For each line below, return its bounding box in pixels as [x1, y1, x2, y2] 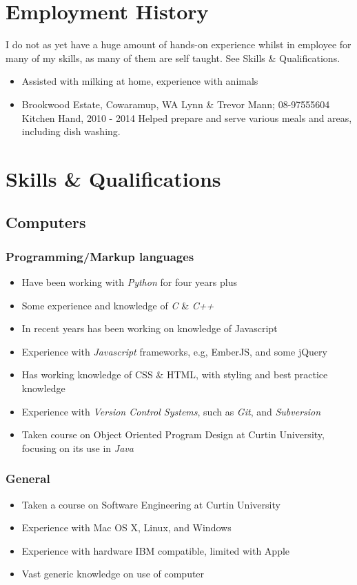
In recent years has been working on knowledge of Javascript [21, 321, 278, 336]
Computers [6, 212, 86, 233]
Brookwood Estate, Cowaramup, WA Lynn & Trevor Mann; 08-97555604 [21, 96, 330, 111]
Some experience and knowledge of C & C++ [21, 298, 214, 312]
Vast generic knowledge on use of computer [21, 566, 205, 581]
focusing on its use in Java [21, 440, 134, 455]
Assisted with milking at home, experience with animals [21, 74, 258, 88]
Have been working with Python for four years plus [21, 275, 237, 289]
